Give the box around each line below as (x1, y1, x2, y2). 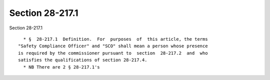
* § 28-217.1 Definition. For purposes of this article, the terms (23, 36, 208, 42)
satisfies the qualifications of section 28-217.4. (18, 57, 147, 63)
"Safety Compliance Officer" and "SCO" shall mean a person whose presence (18, 43, 208, 49)
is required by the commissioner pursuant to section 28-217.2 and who (18, 50, 208, 56)
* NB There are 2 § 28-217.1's (23, 64, 100, 70)
